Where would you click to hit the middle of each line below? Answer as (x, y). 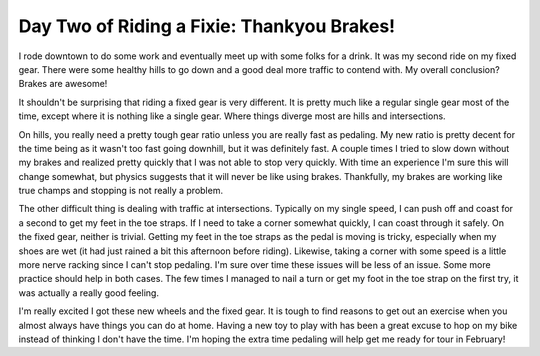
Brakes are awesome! (63, 84)
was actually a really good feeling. (89, 292)
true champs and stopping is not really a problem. (121, 191)
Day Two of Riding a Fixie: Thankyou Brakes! (207, 26)
